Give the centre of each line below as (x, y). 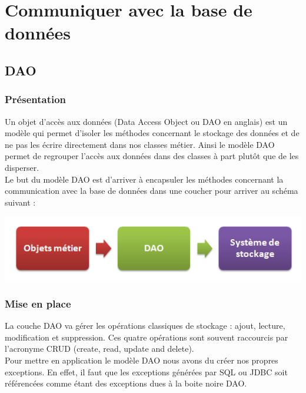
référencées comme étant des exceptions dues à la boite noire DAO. (126, 383)
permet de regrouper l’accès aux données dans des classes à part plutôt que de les (152, 156)
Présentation (36, 99)
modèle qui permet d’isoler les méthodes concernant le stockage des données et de (152, 133)
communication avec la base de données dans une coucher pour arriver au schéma (152, 191)
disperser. (22, 167)
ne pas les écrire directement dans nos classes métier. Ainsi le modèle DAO (140, 144)
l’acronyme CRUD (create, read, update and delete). (99, 349)
